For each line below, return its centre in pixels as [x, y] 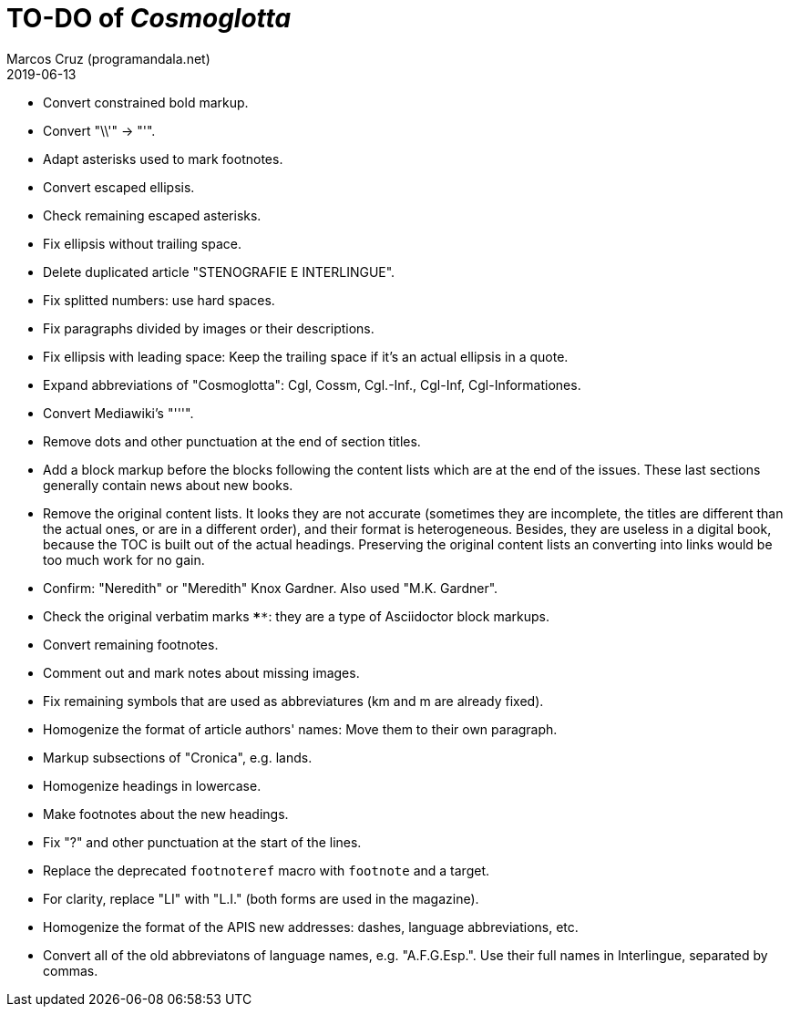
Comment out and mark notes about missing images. [201, 672]
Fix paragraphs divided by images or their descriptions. [209, 328]
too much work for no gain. [124, 559]
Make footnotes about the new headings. [166, 814]
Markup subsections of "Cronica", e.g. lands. [178, 757]
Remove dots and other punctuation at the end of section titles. [232, 441]
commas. [71, 970]
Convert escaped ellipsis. [119, 187]
